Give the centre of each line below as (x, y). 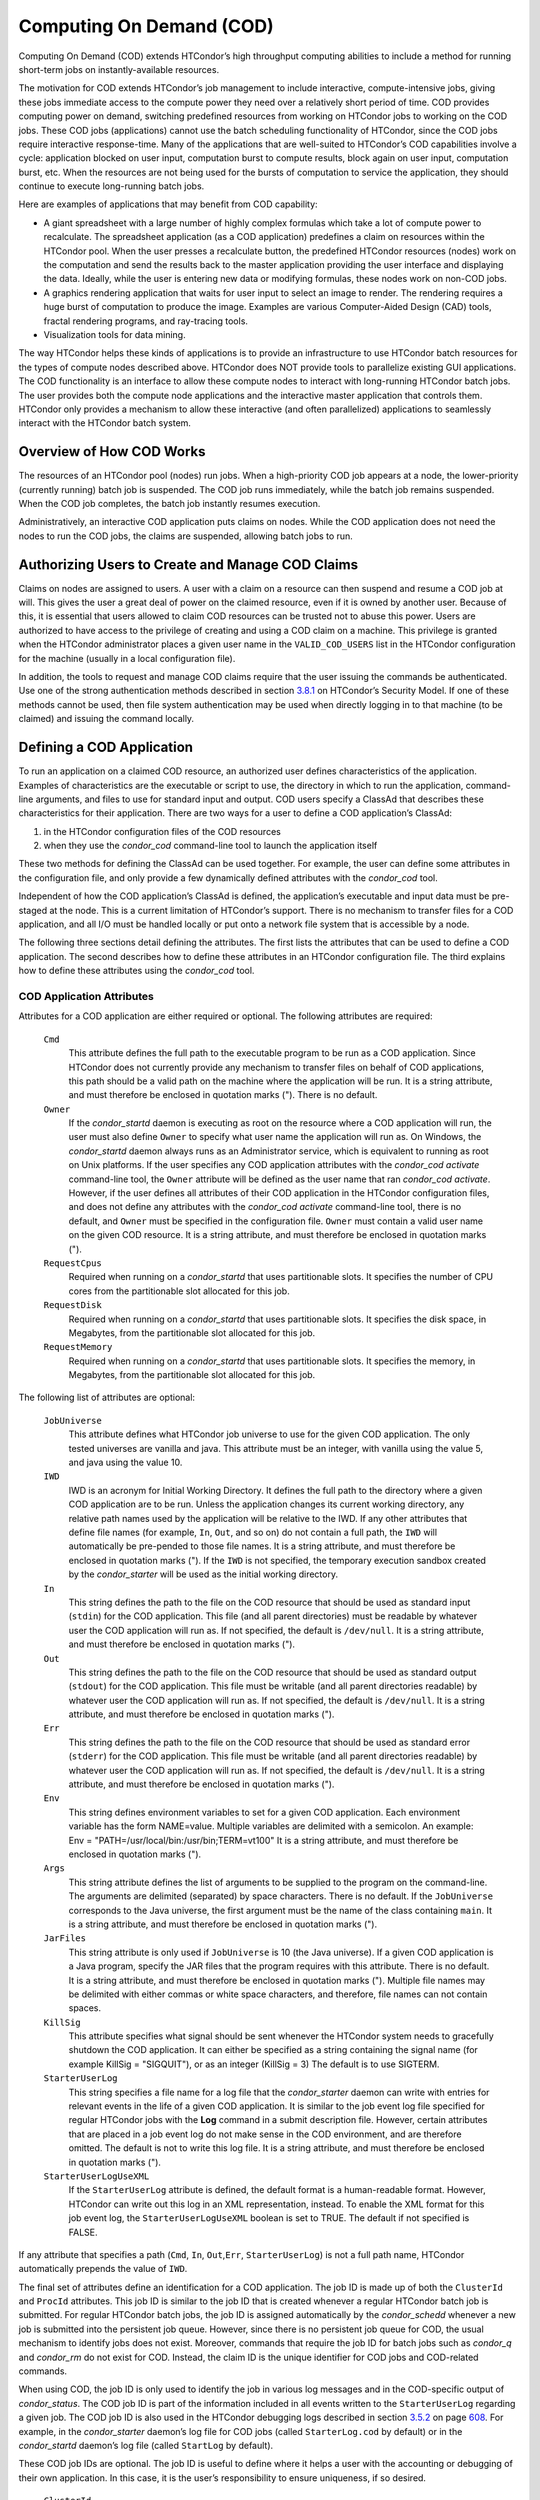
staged (33, 910)
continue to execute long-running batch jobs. (111, 186)
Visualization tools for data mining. (114, 334)
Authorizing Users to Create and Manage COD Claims (188, 564)
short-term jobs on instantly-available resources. (119, 69)
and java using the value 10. (125, 1462)
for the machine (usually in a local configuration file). (127, 658)
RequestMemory (78, 1347)
